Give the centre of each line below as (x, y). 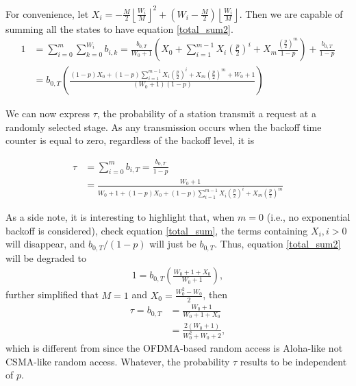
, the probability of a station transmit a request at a (206, 113)
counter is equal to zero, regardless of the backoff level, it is (130, 140)
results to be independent (293, 361)
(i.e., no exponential (308, 217)
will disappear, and (46, 244)
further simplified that (52, 294)
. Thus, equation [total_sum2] (278, 244)
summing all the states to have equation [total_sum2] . (119, 28)
